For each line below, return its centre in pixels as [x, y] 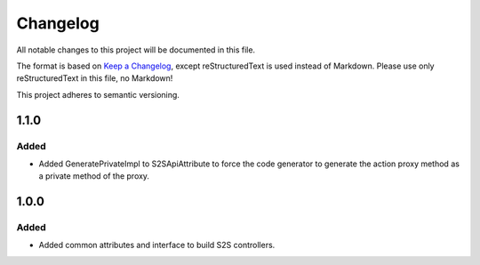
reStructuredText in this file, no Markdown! [95, 78]
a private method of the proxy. [94, 176]
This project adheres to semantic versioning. [98, 94]
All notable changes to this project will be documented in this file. [136, 50]
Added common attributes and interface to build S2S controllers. [157, 245]
